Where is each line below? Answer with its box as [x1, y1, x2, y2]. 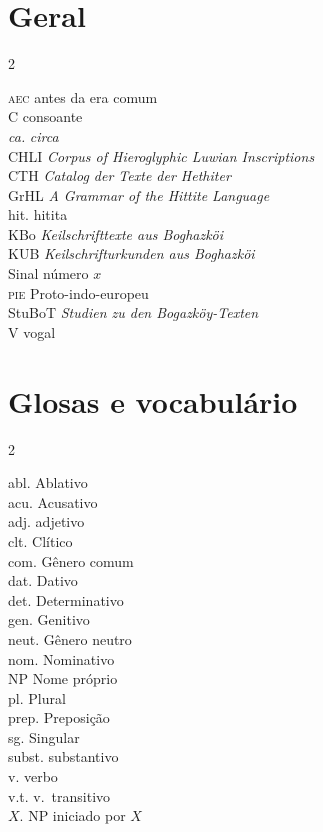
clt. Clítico [8, 530, 73, 551]
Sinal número [8, 263, 89, 284]
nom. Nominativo [8, 648, 115, 669]
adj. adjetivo [8, 511, 85, 532]
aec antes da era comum [8, 86, 158, 107]
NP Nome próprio [8, 668, 118, 689]
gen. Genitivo [8, 609, 90, 630]
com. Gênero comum [8, 550, 134, 571]
